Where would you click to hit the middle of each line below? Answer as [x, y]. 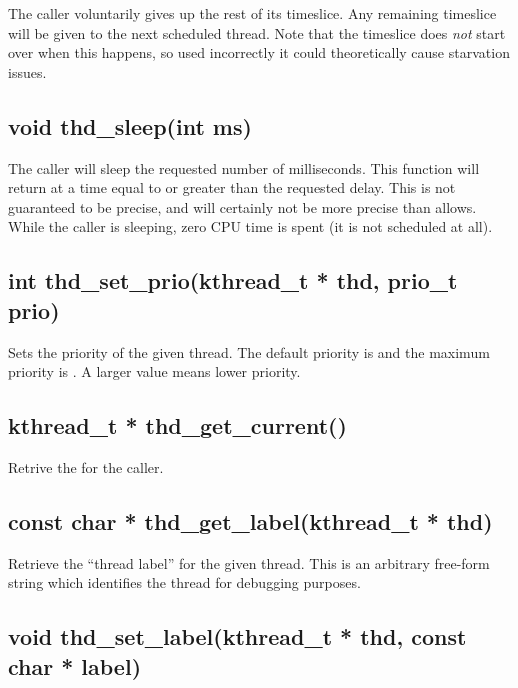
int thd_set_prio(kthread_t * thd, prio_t [233, 280]
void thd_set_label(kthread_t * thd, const [237, 636]
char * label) [75, 665]
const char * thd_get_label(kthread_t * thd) [250, 520]
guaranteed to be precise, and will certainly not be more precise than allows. [242, 206]
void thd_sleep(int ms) [130, 125]
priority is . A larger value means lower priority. [154, 371]
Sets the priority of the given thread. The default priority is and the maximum [249, 351]
